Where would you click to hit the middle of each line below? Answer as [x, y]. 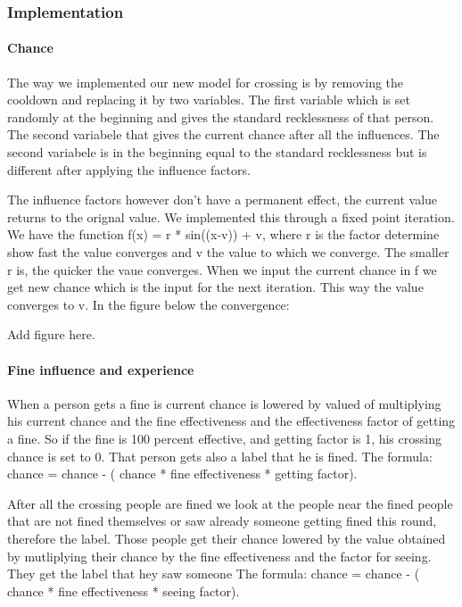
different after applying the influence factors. [129, 169]
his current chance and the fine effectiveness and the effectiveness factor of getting [231, 421]
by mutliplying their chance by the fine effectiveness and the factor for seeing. [219, 556]
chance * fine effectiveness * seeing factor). [124, 590]
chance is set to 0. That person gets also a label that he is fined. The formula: [220, 456]
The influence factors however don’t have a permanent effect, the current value [223, 200]
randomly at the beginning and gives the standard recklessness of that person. [221, 116]
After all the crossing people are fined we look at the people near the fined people [230, 503]
